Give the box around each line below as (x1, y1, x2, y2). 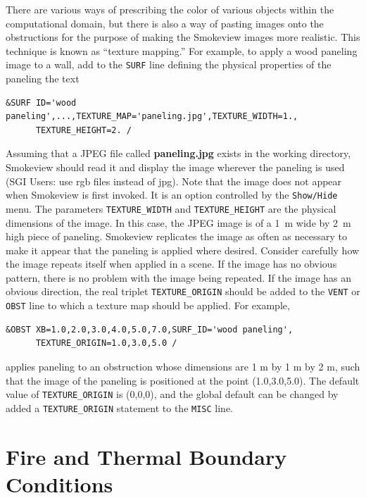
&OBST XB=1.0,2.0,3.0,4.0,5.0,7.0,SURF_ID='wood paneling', (6, 324, 294, 335)
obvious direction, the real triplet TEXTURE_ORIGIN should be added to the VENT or (6, 284, 360, 299)
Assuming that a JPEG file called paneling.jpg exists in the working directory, (6, 146, 351, 161)
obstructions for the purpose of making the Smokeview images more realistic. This (6, 30, 360, 44)
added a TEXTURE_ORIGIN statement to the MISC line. (6, 400, 234, 415)
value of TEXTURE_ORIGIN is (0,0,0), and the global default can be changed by (6, 387, 339, 401)
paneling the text (6, 71, 80, 86)
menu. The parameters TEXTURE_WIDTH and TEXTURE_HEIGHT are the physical (6, 201, 336, 216)
